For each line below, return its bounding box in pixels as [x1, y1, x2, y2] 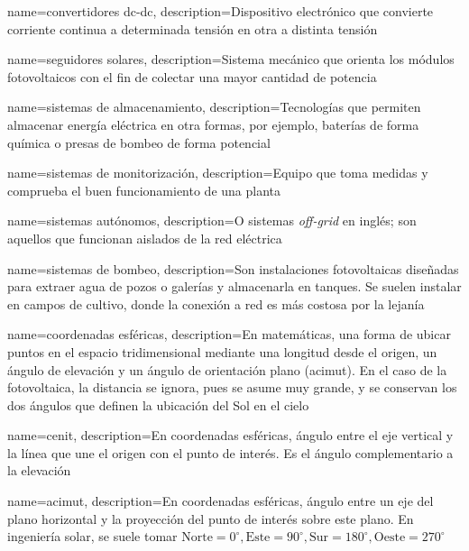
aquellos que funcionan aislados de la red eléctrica [7, 228, 282, 247]
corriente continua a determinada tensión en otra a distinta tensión [7, 19, 378, 38]
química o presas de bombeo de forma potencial [7, 133, 271, 152]
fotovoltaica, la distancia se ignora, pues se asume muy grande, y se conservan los [7, 378, 457, 397]
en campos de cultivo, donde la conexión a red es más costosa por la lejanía [7, 294, 425, 313]
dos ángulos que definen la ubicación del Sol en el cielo [7, 395, 309, 414]
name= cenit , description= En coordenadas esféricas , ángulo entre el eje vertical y [7, 426, 454, 445]
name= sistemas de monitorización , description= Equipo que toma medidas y [7, 163, 428, 182]
